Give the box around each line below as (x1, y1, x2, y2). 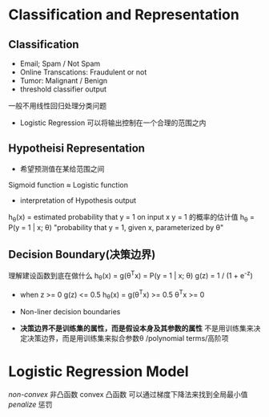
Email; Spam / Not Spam (19, 59, 101, 68)
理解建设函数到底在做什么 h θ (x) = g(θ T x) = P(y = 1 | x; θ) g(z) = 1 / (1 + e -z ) (8, 269, 254, 282)
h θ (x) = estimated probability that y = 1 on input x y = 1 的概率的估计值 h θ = (8, 212, 255, 224)
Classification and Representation (8, 6, 240, 24)
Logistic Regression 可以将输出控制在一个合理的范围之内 (19, 118, 207, 128)
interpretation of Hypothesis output (19, 195, 137, 205)
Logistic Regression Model (8, 362, 190, 380)
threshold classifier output (19, 84, 106, 94)
